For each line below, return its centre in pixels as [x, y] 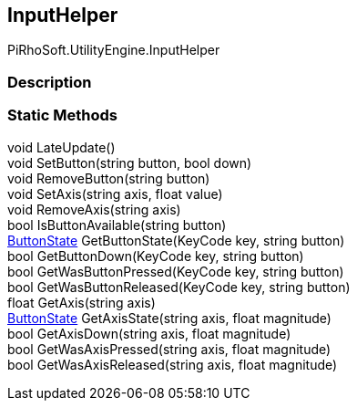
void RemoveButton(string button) [109, 178]
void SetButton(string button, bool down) [130, 162]
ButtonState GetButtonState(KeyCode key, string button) [176, 240]
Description [50, 82]
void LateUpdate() [61, 147]
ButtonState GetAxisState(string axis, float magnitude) [169, 318]
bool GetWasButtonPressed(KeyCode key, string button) [176, 271]
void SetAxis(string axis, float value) [115, 194]
